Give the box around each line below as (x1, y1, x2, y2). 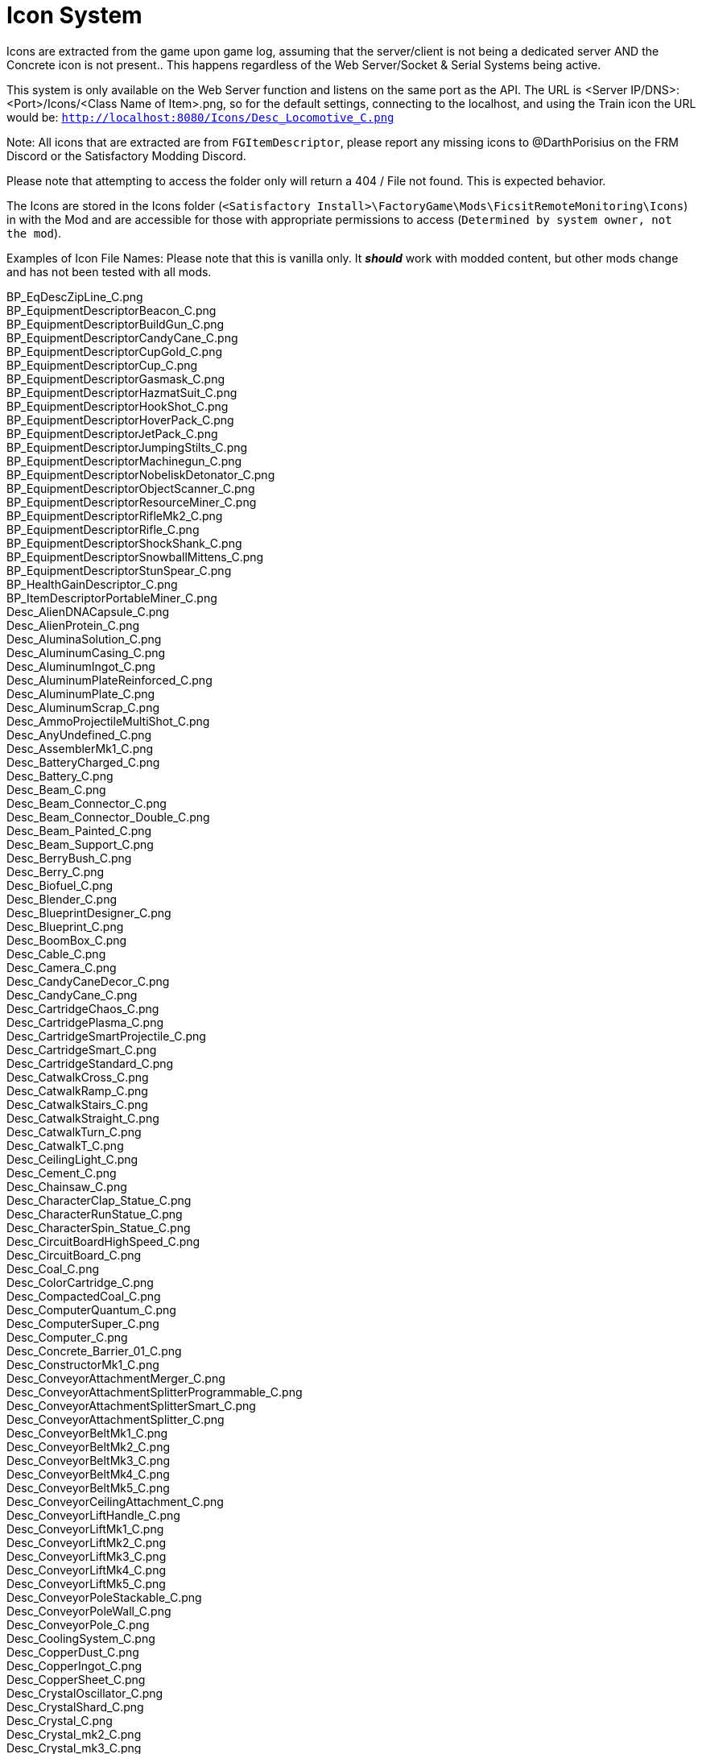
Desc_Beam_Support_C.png (6, 837, 154, 851)
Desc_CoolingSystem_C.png (6, 1631, 155, 1645)
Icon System (6, 2, 142, 29)
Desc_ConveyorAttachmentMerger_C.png (6, 1371, 225, 1385)
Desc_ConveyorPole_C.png (6, 1617, 150, 1632)
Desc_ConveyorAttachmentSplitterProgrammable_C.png (6, 1384, 303, 1399)
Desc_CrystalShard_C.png (6, 1699, 144, 1714)
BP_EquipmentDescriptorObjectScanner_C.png (6, 481, 255, 495)
